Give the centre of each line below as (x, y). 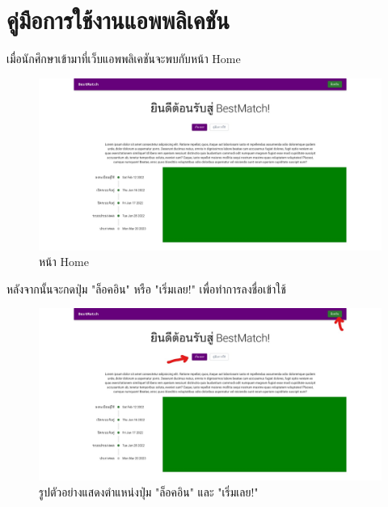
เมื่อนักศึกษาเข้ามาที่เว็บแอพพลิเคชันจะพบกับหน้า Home (124, 59)
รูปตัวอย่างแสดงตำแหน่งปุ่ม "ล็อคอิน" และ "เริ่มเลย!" (149, 491)
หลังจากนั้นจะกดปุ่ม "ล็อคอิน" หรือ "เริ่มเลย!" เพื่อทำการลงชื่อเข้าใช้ (146, 288)
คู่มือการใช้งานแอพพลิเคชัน (118, 20)
